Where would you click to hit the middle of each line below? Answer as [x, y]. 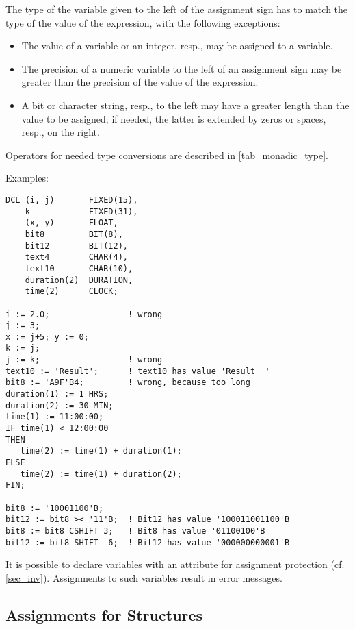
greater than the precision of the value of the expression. [140, 82]
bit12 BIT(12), [76, 246]
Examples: [27, 178]
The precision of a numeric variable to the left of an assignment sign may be [182, 68]
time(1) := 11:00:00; [55, 417]
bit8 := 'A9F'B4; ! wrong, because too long [128, 383]
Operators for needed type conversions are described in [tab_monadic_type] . [167, 155]
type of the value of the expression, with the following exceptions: [143, 22]
